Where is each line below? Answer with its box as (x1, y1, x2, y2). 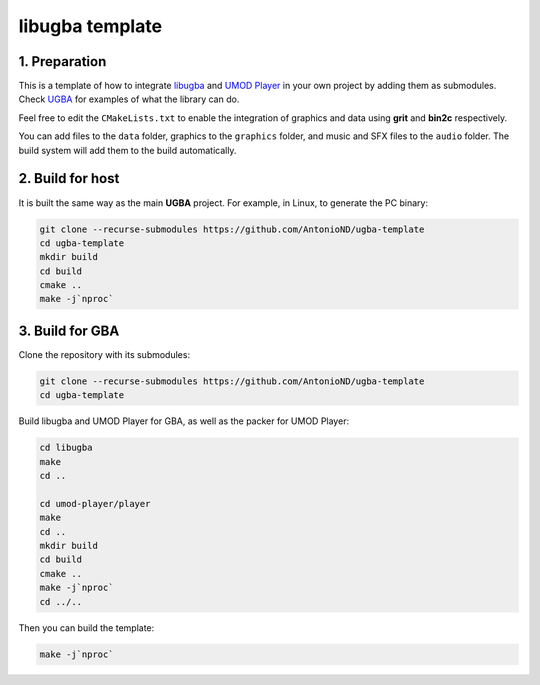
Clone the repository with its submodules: (18, 348, 190, 360)
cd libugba (39, 442, 93, 454)
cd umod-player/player (39, 498, 151, 509)
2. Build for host (18, 170, 120, 187)
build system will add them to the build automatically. (18, 144, 237, 156)
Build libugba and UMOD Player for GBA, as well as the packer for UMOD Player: (18, 415, 350, 427)
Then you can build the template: (18, 621, 155, 634)
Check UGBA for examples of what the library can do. (18, 93, 240, 105)
